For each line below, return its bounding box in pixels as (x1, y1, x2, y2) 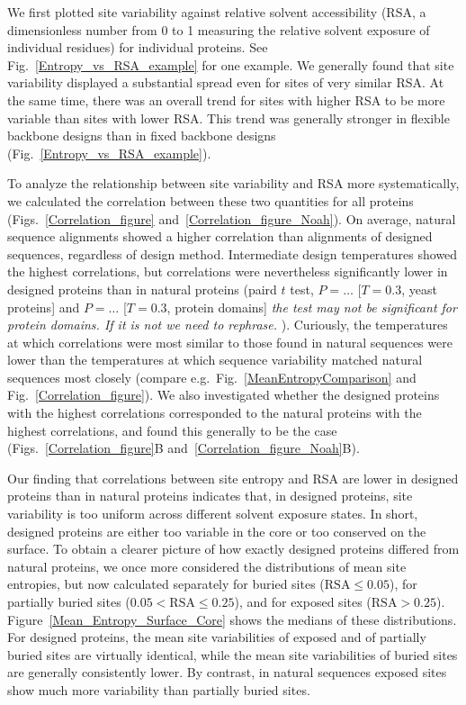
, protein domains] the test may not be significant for (166, 297, 457, 316)
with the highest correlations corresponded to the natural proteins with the (7, 403, 422, 422)
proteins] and (7, 297, 80, 316)
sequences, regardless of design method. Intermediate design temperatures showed (7, 244, 458, 263)
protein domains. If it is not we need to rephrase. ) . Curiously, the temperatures (7, 315, 448, 334)
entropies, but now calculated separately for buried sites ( (7, 574, 325, 593)
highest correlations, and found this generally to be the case (7, 420, 337, 439)
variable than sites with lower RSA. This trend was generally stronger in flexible (7, 108, 450, 127)
